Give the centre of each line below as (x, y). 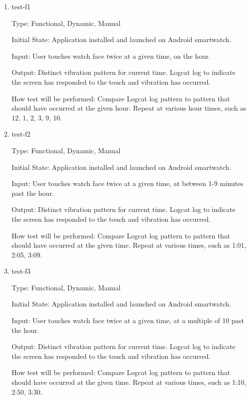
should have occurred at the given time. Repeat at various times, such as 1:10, (129, 382)
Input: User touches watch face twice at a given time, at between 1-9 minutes (127, 183)
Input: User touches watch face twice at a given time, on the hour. (111, 56)
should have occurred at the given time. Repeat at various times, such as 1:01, (129, 245)
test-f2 (21, 134)
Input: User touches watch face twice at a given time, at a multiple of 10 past (128, 320)
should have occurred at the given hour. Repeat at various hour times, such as (129, 108)
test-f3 (21, 271)
